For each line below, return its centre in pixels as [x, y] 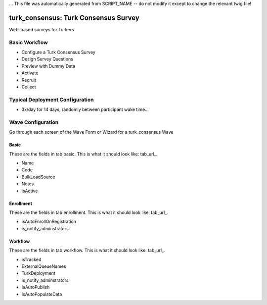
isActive [30, 191]
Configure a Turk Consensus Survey [59, 52]
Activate [30, 73]
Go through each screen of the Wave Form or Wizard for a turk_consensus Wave [91, 132]
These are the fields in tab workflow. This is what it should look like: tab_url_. [87, 251]
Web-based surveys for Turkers [42, 29]
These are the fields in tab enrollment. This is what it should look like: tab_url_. [89, 212]
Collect [29, 87]
